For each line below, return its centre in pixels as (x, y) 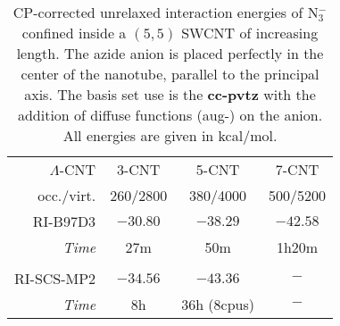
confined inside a (74, 33)
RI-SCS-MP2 (55, 278)
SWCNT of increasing (250, 33)
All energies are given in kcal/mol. (170, 135)
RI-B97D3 (64, 221)
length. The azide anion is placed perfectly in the (170, 53)
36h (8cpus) (218, 304)
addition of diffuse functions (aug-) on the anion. (170, 115)
